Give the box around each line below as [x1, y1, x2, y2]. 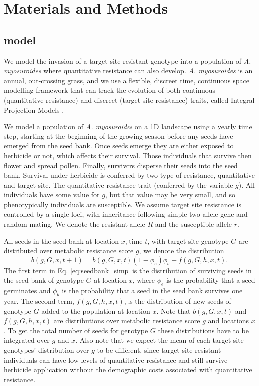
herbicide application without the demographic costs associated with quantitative [4, 364, 252, 375]
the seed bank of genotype [4, 275, 84, 285]
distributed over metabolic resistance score [4, 245, 134, 256]
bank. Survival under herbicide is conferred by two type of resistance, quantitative [4, 170, 255, 180]
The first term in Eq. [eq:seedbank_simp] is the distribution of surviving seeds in [4, 265, 252, 275]
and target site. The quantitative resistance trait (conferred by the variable [4, 179, 233, 190]
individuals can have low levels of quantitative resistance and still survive [4, 354, 228, 365]
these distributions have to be [158, 325, 249, 335]
